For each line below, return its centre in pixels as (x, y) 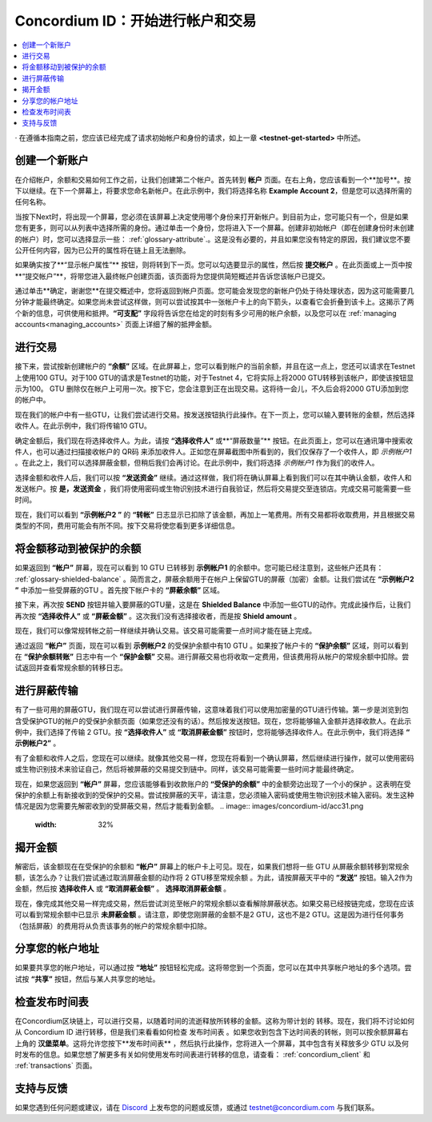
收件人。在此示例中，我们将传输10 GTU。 (83, 426)
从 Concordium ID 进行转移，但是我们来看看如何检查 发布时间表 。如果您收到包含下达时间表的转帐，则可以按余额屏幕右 (212, 1032)
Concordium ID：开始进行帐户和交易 (136, 21)
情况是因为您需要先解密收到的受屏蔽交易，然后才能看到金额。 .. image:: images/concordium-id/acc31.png (189, 806)
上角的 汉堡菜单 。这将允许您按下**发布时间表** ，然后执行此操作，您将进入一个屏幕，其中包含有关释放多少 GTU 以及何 (212, 1043)
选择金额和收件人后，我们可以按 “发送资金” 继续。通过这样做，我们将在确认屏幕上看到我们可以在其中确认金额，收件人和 (213, 477)
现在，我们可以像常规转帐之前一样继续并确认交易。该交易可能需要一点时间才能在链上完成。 (165, 631)
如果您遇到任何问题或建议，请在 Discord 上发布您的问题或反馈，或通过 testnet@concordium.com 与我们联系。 (197, 1108)
